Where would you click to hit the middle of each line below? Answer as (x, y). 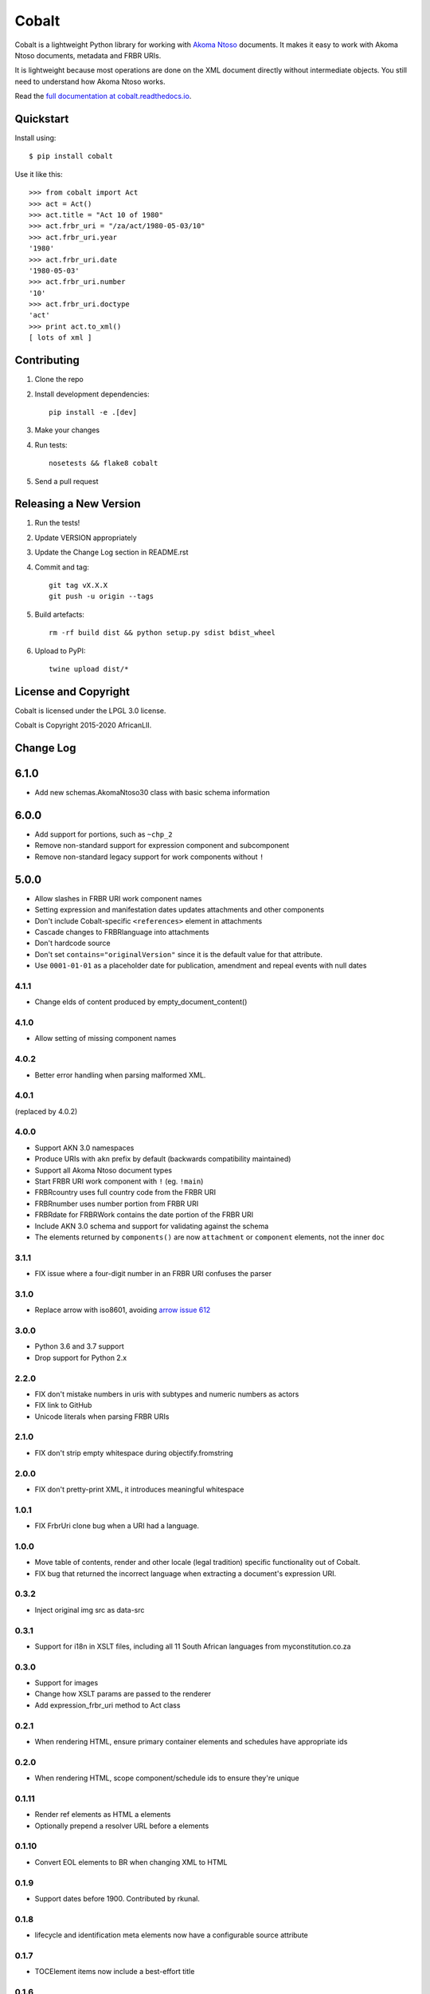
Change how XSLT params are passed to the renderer (123, 1694)
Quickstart (42, 118)
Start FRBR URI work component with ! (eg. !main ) (119, 1181)
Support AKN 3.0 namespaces (84, 1148)
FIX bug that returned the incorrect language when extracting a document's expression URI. (186, 1573)
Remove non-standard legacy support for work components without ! (149, 857)
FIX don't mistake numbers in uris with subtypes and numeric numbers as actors (167, 1394)
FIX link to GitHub (63, 1405)
